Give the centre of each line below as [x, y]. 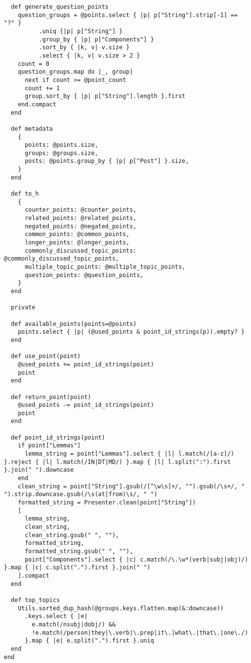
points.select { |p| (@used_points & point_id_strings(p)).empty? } [131, 332]
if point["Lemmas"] [49, 446]
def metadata [32, 129]
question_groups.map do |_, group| [75, 72]
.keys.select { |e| [56, 616]
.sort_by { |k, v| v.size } [84, 48]
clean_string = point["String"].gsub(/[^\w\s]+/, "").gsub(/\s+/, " [131, 486]
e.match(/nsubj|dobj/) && [74, 624]
